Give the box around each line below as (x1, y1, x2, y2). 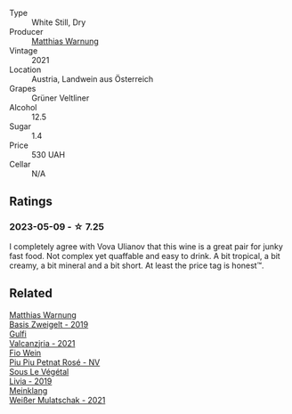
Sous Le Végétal (9, 366, 69, 377)
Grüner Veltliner (31, 93, 90, 103)
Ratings (9, 194, 53, 209)
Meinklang (9, 385, 48, 395)
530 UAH (31, 150, 65, 159)
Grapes (9, 84, 36, 93)
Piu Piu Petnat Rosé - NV (9, 356, 101, 368)
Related (9, 286, 53, 301)
